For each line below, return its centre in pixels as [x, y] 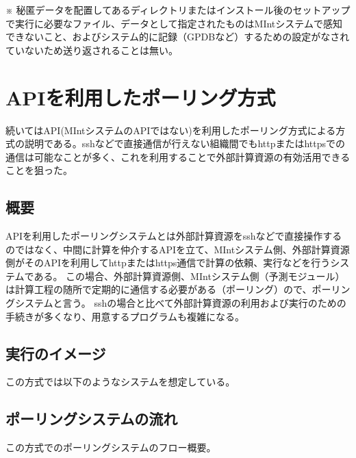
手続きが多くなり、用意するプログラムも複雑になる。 [125, 316]
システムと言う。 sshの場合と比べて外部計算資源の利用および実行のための [180, 303]
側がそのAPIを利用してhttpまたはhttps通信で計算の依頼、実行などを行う [168, 263]
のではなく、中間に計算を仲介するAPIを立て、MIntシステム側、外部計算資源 [178, 249]
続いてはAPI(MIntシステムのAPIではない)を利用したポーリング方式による [171, 130]
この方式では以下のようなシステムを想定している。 [120, 382]
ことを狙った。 [39, 170]
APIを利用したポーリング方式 [141, 97]
